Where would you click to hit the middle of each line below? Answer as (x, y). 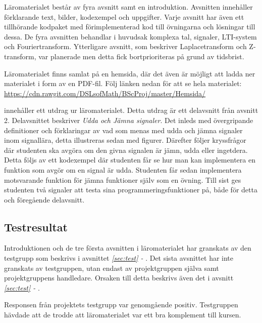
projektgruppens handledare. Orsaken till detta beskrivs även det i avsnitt (119, 278)
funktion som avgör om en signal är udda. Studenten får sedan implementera (123, 169)
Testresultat (36, 227)
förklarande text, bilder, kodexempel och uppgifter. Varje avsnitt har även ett (124, 16)
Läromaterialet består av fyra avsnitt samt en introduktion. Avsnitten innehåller (128, 7)
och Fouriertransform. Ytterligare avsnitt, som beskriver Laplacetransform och (125, 46)
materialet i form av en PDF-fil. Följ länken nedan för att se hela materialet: (123, 83)
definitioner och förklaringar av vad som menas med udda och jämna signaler (123, 130)
